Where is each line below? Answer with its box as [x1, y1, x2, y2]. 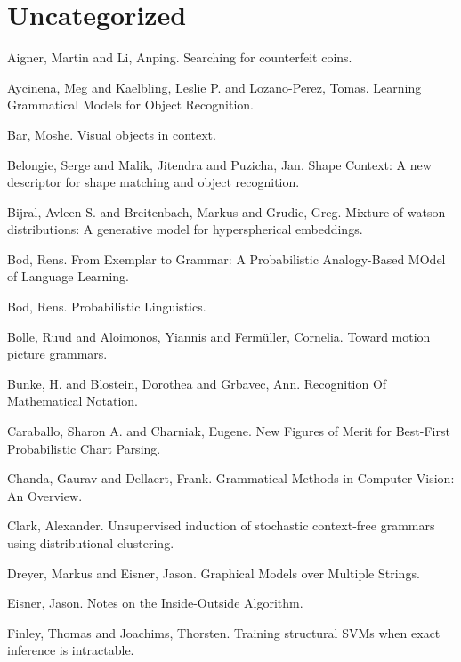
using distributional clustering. [7, 534, 174, 552]
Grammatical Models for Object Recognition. [7, 95, 254, 114]
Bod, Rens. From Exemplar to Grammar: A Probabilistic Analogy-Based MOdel [7, 249, 446, 268]
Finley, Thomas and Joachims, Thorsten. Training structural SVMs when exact [7, 623, 441, 642]
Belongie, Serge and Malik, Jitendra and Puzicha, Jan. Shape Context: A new [7, 155, 432, 174]
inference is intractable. [7, 641, 134, 659]
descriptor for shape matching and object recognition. [7, 173, 300, 191]
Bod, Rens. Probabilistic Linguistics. [7, 297, 206, 316]
